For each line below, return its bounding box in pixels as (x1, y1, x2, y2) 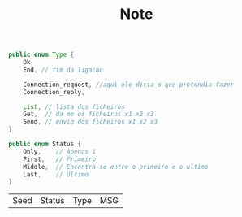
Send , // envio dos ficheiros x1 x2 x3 (23, 118, 158, 126)
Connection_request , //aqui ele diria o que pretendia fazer (23, 80, 234, 89)
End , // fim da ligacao (23, 66, 104, 74)
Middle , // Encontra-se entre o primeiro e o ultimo (23, 163, 209, 171)
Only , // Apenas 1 (23, 147, 96, 155)
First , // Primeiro (23, 155, 96, 163)
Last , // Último (23, 170, 89, 179)
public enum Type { (8, 50, 75, 59)
